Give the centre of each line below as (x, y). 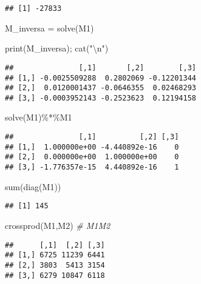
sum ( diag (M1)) (33, 186)
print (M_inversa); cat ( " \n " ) (57, 48)
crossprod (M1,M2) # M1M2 (58, 225)
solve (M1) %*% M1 (39, 117)
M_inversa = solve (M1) (49, 28)
